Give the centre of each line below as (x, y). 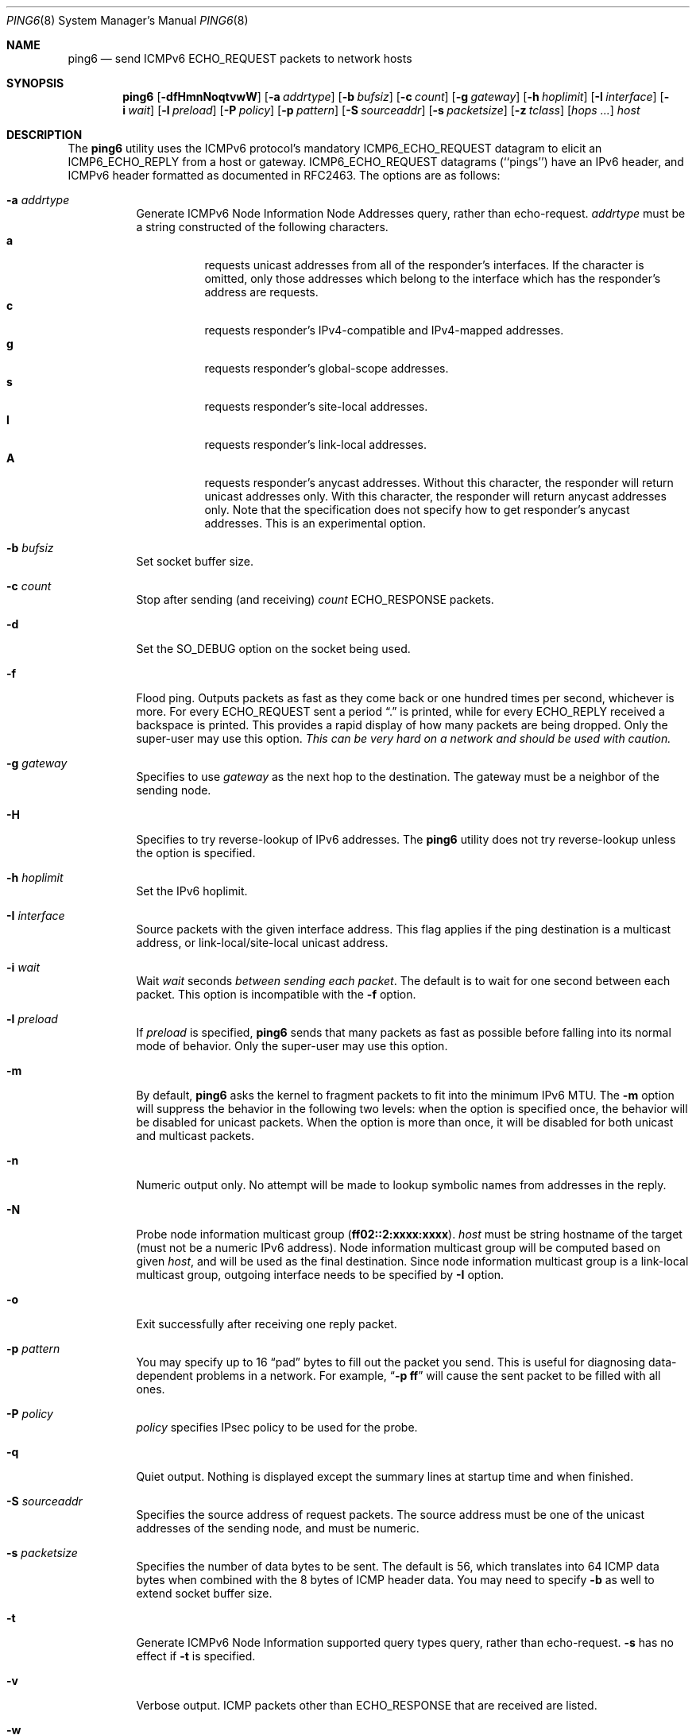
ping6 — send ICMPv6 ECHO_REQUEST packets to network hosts (240, 58)
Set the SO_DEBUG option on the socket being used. (273, 649)
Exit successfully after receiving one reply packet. (267, 1324)
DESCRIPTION (44, 135)
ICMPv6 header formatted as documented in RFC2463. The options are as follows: (284, 175)
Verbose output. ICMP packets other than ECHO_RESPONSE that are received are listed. (367, 1705)
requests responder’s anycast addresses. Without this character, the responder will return (439, 483)
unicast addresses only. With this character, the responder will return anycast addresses (435, 496)
